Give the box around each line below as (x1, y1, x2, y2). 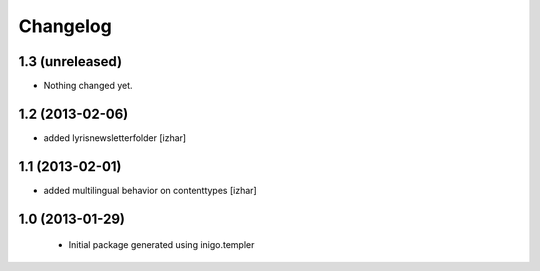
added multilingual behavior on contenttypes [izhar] (43, 184, 257, 196)
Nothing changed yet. (43, 80, 134, 92)
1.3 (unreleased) (18, 53, 123, 70)
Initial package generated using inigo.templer (68, 239, 255, 251)
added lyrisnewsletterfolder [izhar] (43, 131, 187, 144)
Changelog (18, 15, 112, 37)
